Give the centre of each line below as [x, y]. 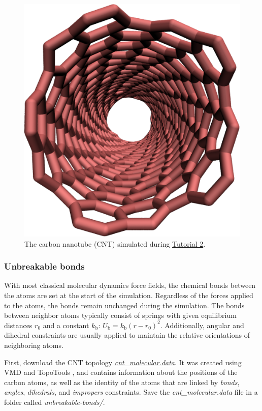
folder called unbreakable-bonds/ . [55, 402]
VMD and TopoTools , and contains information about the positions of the [121, 372]
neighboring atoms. [34, 345]
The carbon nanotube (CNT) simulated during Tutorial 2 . [115, 243]
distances [18, 325]
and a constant [66, 325]
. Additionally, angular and [202, 325]
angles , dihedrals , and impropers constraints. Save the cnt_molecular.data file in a [131, 392]
